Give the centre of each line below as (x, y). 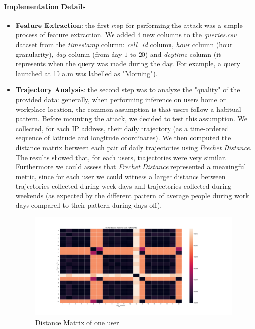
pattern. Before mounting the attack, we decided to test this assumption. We (131, 119)
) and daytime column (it (183, 54)
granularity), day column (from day (69, 54)
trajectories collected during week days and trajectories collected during (123, 186)
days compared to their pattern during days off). (89, 205)
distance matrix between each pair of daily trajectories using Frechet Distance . (133, 147)
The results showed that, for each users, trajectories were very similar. (121, 157)
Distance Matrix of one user (77, 322)
